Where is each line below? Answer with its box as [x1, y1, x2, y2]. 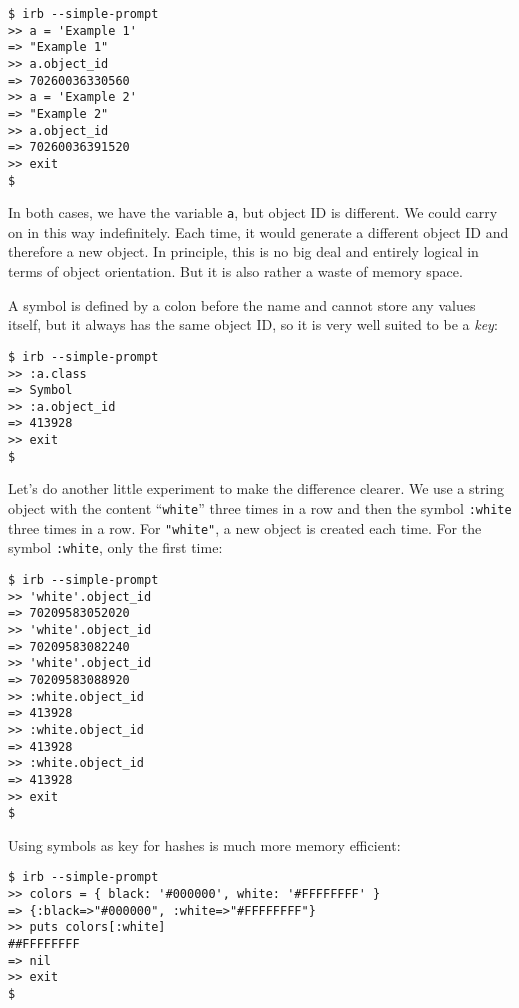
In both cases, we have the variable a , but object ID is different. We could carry [8, 202, 498, 223]
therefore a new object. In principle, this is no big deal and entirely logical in [8, 241, 479, 262]
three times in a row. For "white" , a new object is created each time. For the [8, 517, 482, 538]
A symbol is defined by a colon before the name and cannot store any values [8, 294, 476, 315]
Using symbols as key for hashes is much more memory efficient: [8, 834, 401, 855]
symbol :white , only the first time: [8, 537, 223, 558]
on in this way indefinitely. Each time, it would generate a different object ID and [8, 221, 509, 242]
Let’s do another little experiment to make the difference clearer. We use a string [8, 478, 505, 499]
